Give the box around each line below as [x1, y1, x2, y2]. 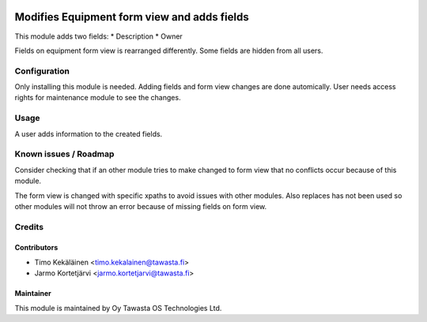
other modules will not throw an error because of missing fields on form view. [14, 201, 267, 211]
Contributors [14, 243, 59, 253]
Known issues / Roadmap [14, 148, 115, 159]
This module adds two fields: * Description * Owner [14, 32, 183, 41]
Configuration [14, 66, 70, 77]
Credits [14, 221, 43, 232]
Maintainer [14, 289, 51, 298]
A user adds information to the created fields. [14, 129, 163, 138]
